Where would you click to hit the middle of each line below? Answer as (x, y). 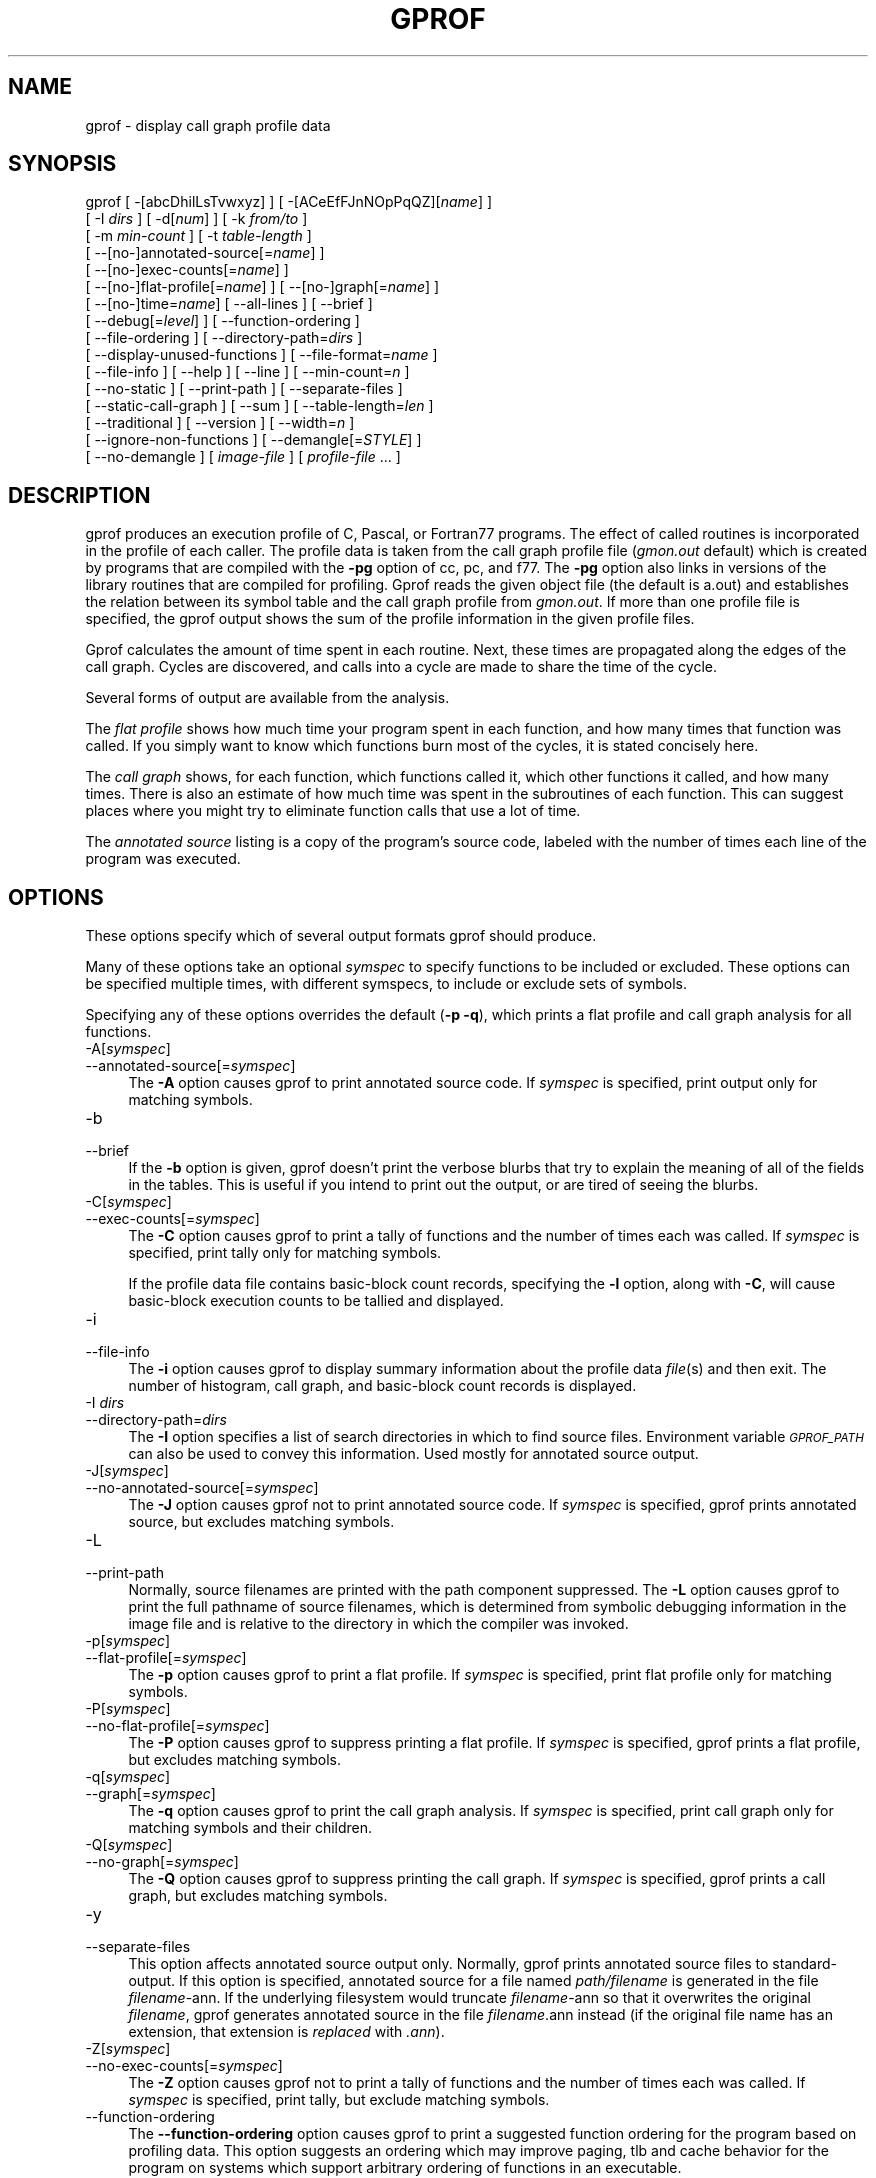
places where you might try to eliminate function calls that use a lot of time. (333, 811)
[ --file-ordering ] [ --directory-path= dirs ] (224, 338)
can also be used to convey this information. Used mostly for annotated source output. (413, 1454)
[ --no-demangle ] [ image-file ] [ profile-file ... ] (243, 457)
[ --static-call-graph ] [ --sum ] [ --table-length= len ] (259, 406)
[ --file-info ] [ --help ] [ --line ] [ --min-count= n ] (247, 372)
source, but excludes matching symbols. (261, 1522)
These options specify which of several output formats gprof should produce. (341, 936)
